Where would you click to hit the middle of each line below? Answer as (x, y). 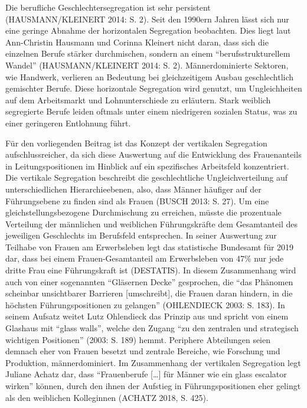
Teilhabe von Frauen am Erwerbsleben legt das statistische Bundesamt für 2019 (150, 247)
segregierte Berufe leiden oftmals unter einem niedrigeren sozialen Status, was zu (151, 111)
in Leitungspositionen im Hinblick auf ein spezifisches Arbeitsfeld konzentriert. (147, 166)
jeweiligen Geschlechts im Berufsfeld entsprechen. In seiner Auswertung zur (141, 235)
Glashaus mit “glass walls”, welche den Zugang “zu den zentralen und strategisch (152, 328)
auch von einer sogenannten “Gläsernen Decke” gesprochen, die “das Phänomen (149, 281)
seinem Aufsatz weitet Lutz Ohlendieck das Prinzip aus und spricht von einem (147, 316)
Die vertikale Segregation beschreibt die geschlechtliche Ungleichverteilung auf (147, 177)
